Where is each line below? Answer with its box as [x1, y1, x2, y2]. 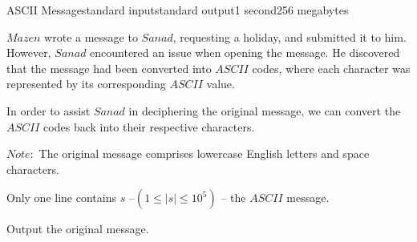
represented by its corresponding [6, 75, 166, 92]
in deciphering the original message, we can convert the [128, 102, 401, 119]
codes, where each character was [252, 59, 411, 76]
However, [6, 44, 51, 61]
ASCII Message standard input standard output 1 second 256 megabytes [6, 2, 349, 18]
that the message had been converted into [6, 59, 212, 76]
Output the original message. [6, 220, 149, 237]
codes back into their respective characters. [43, 118, 255, 135]
